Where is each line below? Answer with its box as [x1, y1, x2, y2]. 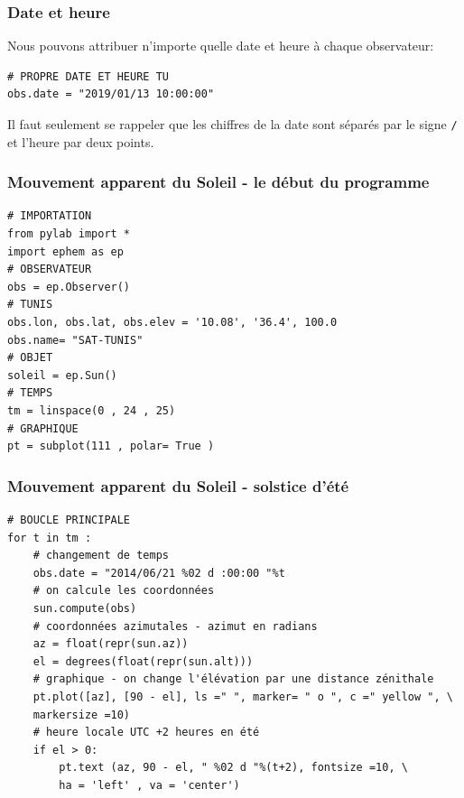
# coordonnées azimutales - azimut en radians [32, 619, 318, 633]
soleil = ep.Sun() [7, 368, 117, 382]
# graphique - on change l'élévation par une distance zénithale [32, 673, 434, 686]
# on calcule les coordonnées [32, 584, 215, 598]
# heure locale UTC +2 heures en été [32, 726, 260, 739]
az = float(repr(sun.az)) [32, 637, 189, 651]
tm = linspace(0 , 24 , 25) [7, 404, 176, 417]
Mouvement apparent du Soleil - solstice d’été [7, 474, 349, 496]
